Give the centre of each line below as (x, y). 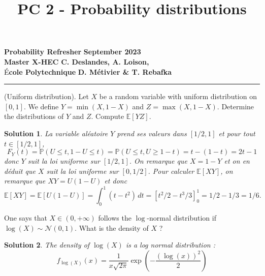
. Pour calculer (171, 171)
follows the (115, 218)
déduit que (20, 171)
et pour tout (237, 133)
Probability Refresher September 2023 (73, 52)
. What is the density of (112, 227)
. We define (41, 106)
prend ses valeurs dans (152, 133)
